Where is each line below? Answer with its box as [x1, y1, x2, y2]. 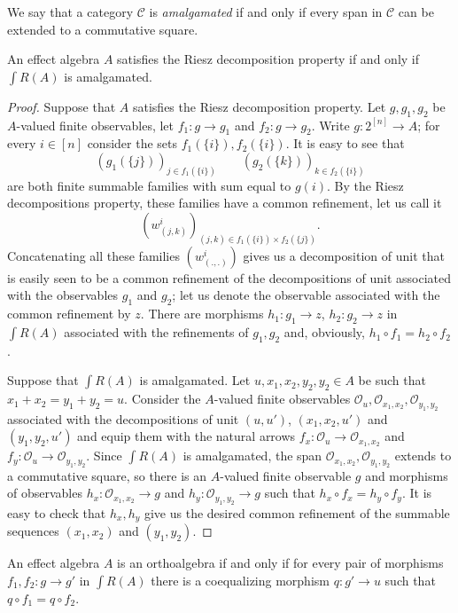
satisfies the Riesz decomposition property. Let [132, 97, 386, 115]
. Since [86, 446, 122, 465]
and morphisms [365, 466, 448, 484]
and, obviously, [283, 323, 365, 342]
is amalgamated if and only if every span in [149, 3, 383, 20]
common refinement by [7, 304, 131, 323]
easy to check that [7, 503, 106, 522]
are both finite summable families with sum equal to [7, 176, 291, 194]
